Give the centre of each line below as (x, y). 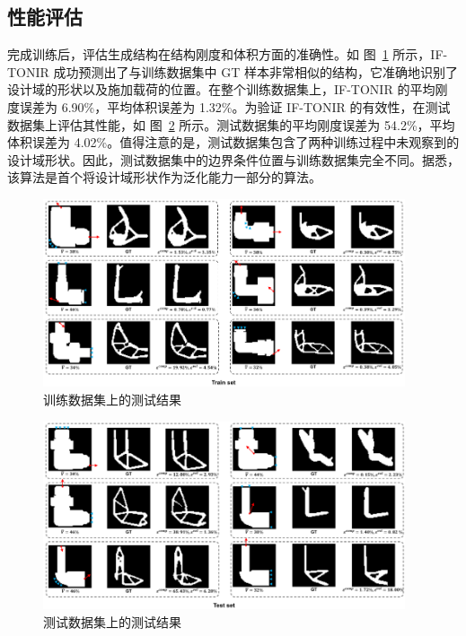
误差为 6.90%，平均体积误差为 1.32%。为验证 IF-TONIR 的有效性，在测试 (235, 106)
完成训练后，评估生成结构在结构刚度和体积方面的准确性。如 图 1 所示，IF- (228, 54)
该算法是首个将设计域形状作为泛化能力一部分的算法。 (164, 177)
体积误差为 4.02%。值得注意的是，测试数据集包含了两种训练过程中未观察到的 (233, 142)
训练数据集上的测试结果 (112, 400)
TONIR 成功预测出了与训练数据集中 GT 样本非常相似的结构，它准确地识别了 (233, 71)
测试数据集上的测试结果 (112, 621)
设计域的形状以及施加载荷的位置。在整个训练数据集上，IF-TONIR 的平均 (221, 89)
